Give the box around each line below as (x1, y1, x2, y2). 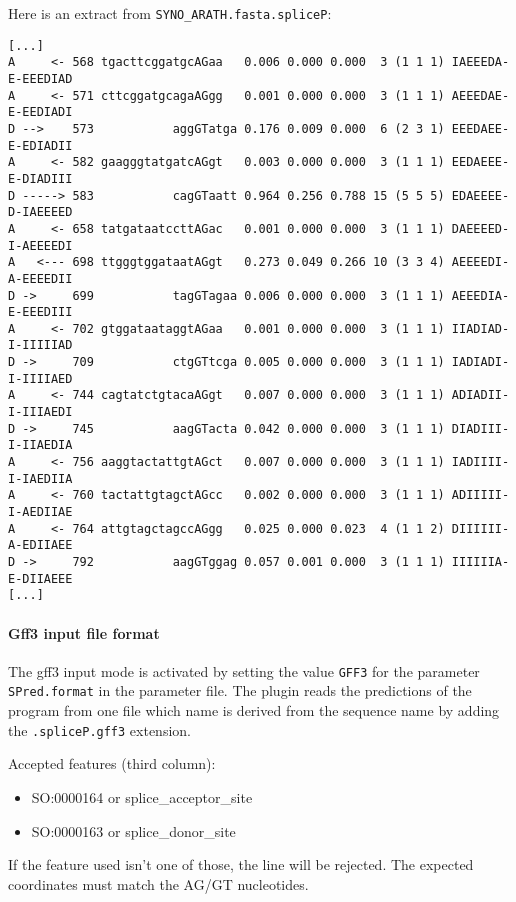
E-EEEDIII (8, 305, 73, 320)
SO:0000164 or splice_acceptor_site (31, 786, 253, 807)
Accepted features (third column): (8, 753, 216, 774)
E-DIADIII (8, 171, 73, 186)
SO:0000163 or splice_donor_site (31, 820, 236, 841)
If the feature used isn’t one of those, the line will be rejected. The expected (8, 854, 474, 875)
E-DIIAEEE (8, 571, 73, 586)
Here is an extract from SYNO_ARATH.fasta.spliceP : (8, 3, 332, 23)
